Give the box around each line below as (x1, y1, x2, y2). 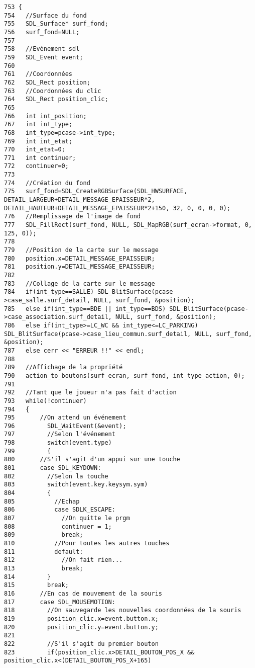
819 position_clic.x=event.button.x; (4, 615, 159, 622)
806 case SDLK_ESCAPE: (4, 506, 115, 514)
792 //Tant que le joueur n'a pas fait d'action (4, 389, 177, 396)
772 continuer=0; (4, 162, 69, 170)
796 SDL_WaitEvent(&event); (4, 422, 126, 430)
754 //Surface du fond (4, 12, 87, 19)
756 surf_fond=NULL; (4, 28, 80, 36)
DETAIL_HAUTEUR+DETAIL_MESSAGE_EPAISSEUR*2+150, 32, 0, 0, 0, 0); (4, 204, 231, 212)
